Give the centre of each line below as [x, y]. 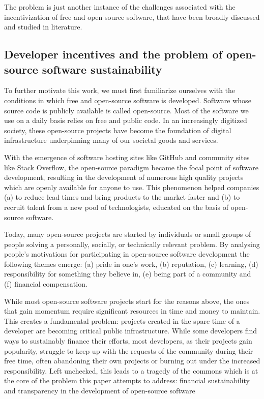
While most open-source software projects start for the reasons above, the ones [127, 301]
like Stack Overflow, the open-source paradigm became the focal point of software [131, 167]
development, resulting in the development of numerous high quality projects [124, 177]
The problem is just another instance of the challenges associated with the [120, 7]
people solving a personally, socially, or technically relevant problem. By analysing [132, 244]
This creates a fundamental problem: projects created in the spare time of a [122, 320]
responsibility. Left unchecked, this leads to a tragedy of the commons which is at [131, 370]
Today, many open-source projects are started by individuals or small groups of [128, 234]
